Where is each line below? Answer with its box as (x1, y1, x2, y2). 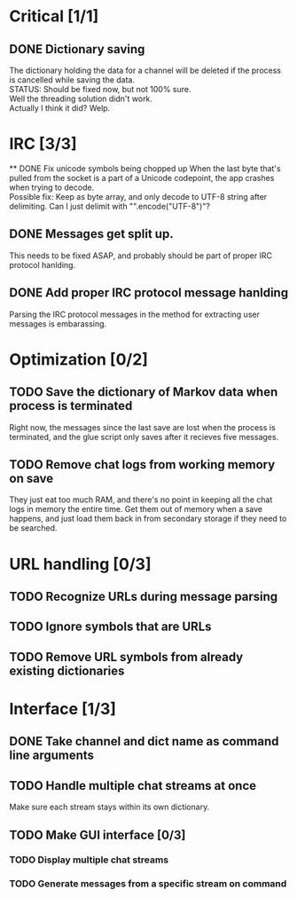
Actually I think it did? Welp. (9, 103, 111, 113)
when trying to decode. (9, 182, 95, 193)
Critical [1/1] (9, 6, 99, 27)
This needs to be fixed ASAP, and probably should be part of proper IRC (9, 250, 273, 261)
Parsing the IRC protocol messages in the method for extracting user (9, 309, 260, 319)
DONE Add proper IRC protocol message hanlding (9, 286, 289, 301)
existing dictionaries (9, 663, 125, 678)
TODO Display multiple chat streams (9, 854, 169, 866)
